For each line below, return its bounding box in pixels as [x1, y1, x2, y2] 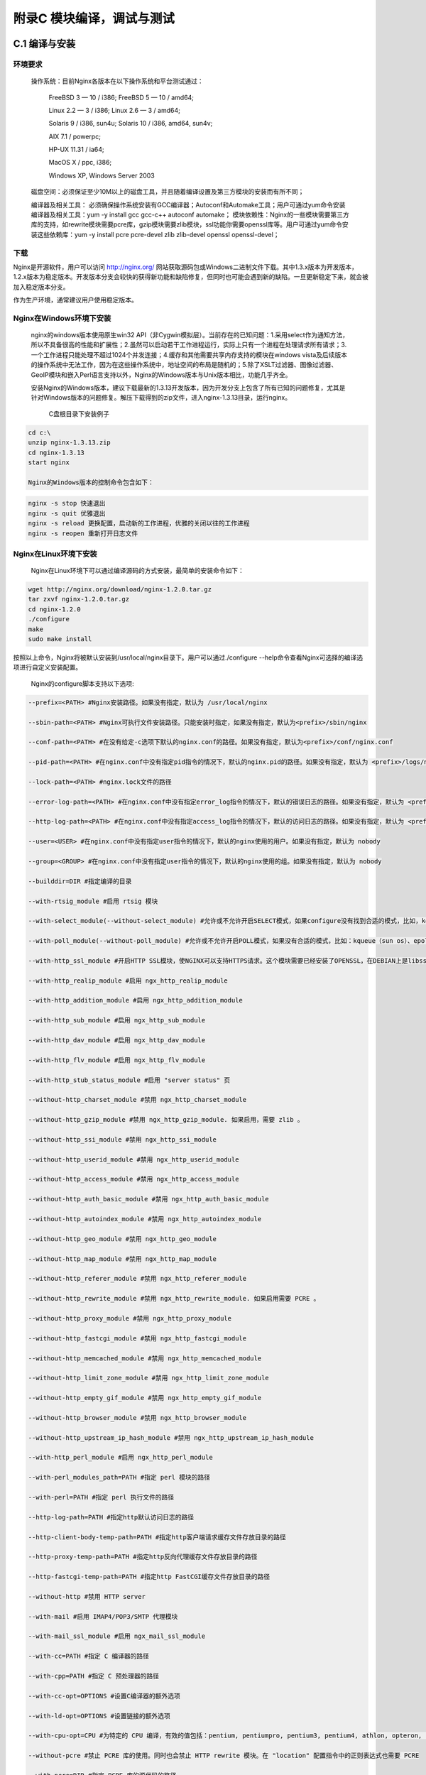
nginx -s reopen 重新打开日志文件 [28, 529, 138, 537]
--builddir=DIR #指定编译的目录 [28, 877, 132, 885]
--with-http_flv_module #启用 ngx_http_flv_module [28, 1056, 206, 1064]
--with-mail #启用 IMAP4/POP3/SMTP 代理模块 [28, 1612, 178, 1620]
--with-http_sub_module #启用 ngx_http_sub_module [28, 1016, 206, 1025]
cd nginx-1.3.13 [28, 448, 85, 457]
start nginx [28, 458, 70, 466]
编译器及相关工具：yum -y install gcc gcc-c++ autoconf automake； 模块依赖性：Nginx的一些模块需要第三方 [31, 210, 349, 219]
